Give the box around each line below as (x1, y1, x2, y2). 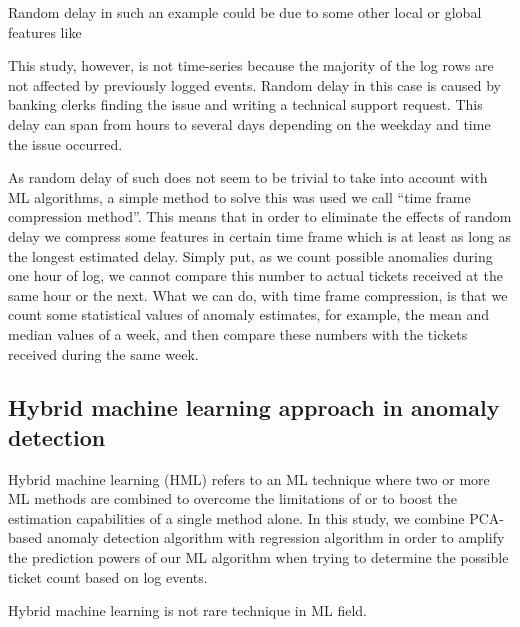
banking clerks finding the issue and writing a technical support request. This (8, 94, 483, 115)
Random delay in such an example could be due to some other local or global (8, 2, 482, 22)
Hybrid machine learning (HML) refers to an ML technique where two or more (8, 468, 490, 489)
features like (8, 21, 82, 42)
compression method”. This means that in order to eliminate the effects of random (8, 206, 512, 227)
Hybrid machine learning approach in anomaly (8, 392, 500, 423)
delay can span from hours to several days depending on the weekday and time (8, 113, 491, 134)
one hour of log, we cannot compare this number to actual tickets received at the (8, 265, 503, 286)
